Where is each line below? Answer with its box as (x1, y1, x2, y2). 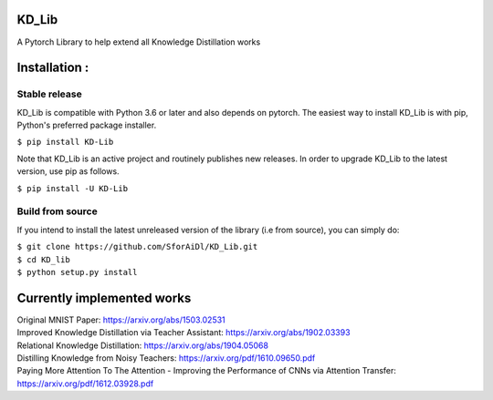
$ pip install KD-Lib (16, 137, 114, 148)
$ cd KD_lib (16, 254, 70, 264)
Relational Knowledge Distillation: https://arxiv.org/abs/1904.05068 (16, 340, 269, 351)
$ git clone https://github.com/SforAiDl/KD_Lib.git (16, 241, 258, 252)
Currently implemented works (16, 290, 192, 305)
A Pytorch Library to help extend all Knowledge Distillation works (16, 36, 261, 47)
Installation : (16, 60, 89, 76)
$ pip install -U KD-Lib (16, 183, 128, 193)
